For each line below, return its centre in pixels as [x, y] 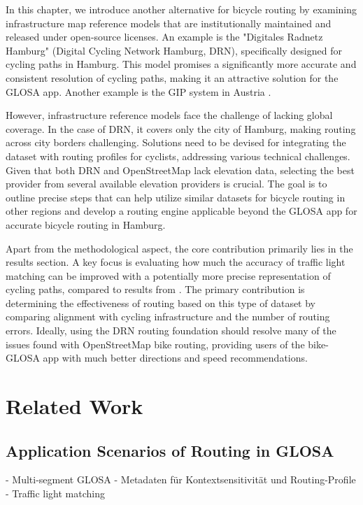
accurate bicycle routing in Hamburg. [86, 224]
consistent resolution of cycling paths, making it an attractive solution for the [172, 77]
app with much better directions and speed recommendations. [175, 358]
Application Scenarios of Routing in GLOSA [170, 450]
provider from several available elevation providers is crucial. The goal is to [166, 184]
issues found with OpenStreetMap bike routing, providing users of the [155, 344]
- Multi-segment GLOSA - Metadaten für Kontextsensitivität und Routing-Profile [181, 479]
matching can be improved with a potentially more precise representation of [168, 275]
